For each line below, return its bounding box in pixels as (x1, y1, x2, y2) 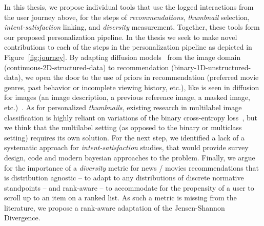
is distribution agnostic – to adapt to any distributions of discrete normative (4, 172, 244, 183)
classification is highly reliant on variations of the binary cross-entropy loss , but (4, 112, 257, 122)
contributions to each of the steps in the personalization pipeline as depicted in (4, 42, 252, 52)
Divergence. (4, 212, 40, 223)
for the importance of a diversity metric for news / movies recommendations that (4, 162, 259, 173)
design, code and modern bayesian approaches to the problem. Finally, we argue (4, 152, 255, 162)
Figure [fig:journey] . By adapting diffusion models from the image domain (4, 51, 241, 62)
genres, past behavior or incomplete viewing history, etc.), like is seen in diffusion (4, 81, 259, 92)
